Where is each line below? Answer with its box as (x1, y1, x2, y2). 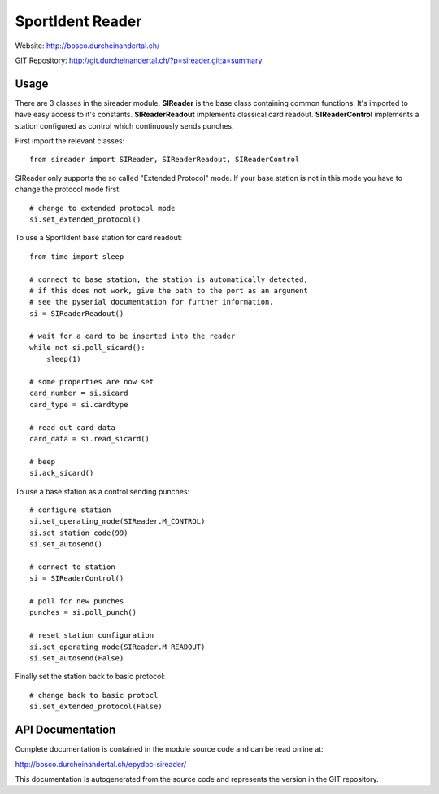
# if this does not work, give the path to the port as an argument (29, 286, 308, 295)
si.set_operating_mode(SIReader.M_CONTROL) (29, 517, 206, 526)
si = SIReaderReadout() (29, 309, 124, 318)
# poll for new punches (29, 597, 124, 606)
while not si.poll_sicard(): (29, 343, 146, 352)
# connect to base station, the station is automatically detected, (29, 274, 308, 284)
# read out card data (29, 423, 115, 432)
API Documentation (15, 723, 116, 737)
